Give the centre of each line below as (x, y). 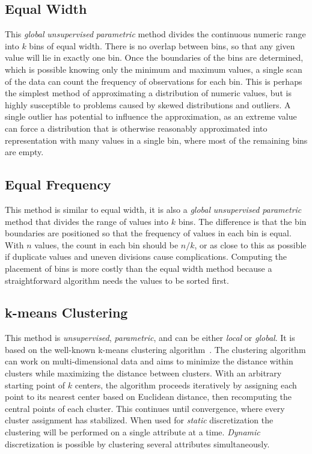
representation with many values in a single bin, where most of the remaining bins (156, 140)
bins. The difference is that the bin (242, 221)
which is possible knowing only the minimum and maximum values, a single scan (154, 69)
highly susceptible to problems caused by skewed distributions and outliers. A (148, 104)
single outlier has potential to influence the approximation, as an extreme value (151, 116)
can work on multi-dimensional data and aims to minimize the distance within (149, 361)
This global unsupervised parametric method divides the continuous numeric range (155, 34)
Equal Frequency (58, 184)
